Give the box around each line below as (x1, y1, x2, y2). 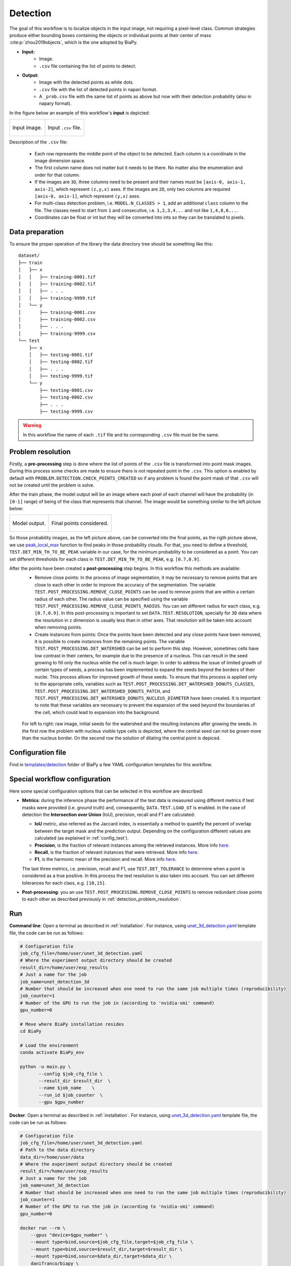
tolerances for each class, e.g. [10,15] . (22, 880, 106, 886)
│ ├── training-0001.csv (18, 309, 96, 315)
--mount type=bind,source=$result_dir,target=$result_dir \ (30, 1246, 183, 1252)
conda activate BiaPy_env (20, 1050, 84, 1055)
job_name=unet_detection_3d (20, 979, 89, 984)
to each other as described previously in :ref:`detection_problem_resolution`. (22, 896, 181, 902)
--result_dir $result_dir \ (38, 1078, 111, 1084)
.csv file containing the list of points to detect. (39, 63, 136, 69)
